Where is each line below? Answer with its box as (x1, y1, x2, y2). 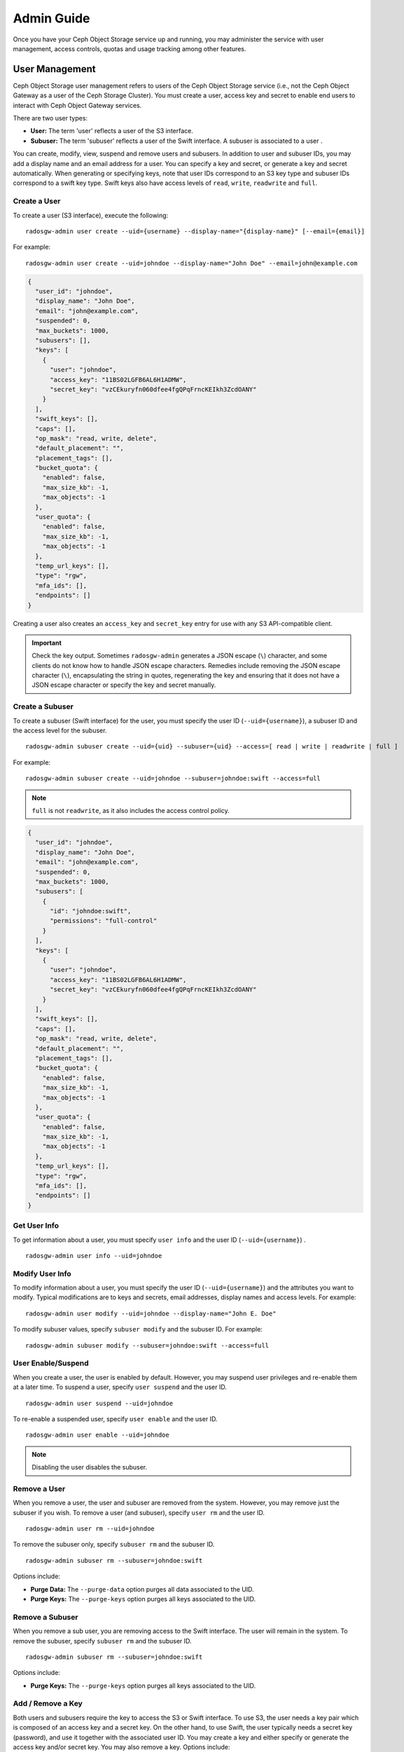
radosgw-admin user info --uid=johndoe (25, 1252, 162, 1259)
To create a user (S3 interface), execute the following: (13, 211, 169, 219)
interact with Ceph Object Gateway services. (13, 101, 142, 109)
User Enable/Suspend (13, 1358, 89, 1368)
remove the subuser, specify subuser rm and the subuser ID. (13, 1636, 192, 1645)
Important (32, 638, 62, 647)
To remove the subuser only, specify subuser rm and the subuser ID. (13, 1540, 215, 1549)
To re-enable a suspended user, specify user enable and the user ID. (13, 1414, 218, 1423)
